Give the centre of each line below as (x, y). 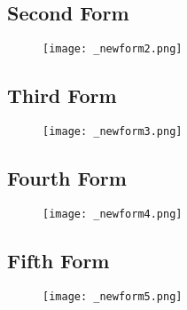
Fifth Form (58, 260)
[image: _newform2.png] (113, 49)
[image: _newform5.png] (113, 296)
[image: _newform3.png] (113, 132)
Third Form (62, 95)
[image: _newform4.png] (113, 214)
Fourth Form (67, 178)
